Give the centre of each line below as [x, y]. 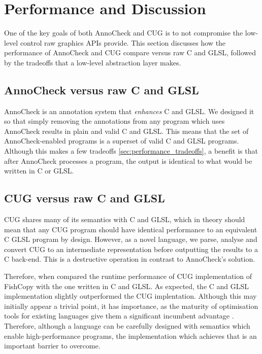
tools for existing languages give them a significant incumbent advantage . [119, 316]
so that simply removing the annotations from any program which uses [114, 121]
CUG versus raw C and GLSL [85, 198]
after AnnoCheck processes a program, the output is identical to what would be [128, 161]
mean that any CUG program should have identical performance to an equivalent [131, 229]
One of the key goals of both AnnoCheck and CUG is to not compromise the [124, 33]
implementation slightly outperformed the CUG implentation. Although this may [130, 296]
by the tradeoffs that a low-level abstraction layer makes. [93, 62]
